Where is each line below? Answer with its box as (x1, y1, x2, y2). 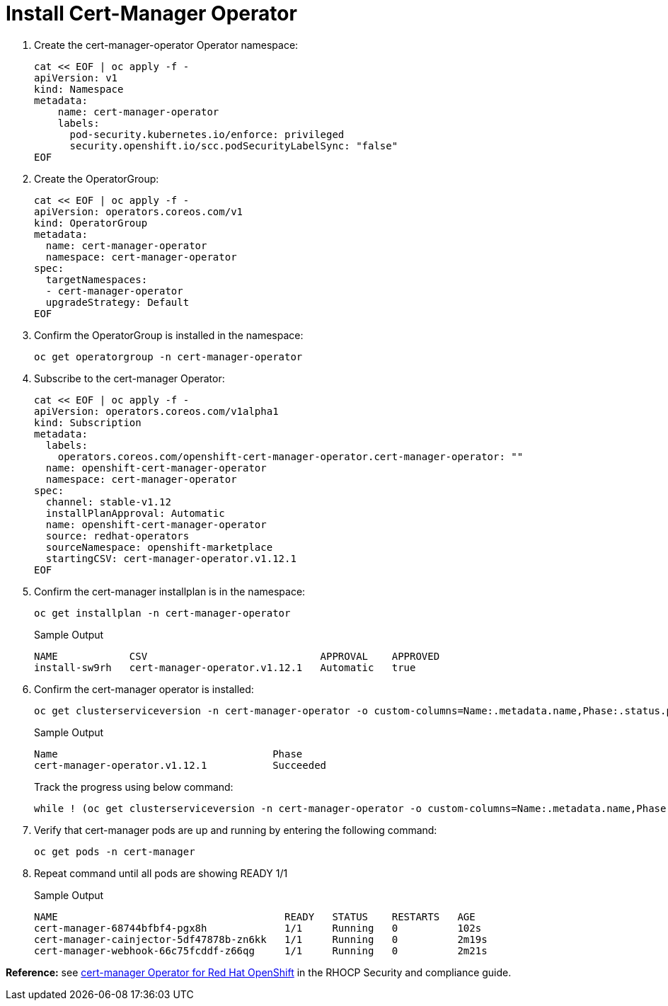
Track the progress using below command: (34, 780, 234, 793)
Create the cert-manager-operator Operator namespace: (34, 38, 299, 51)
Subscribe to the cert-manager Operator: (34, 372, 225, 384)
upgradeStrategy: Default (45, 296, 190, 308)
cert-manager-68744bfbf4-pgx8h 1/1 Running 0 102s (34, 922, 482, 934)
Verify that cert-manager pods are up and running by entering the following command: (34, 823, 437, 836)
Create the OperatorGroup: (34, 172, 159, 185)
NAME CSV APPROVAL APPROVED (34, 650, 440, 662)
